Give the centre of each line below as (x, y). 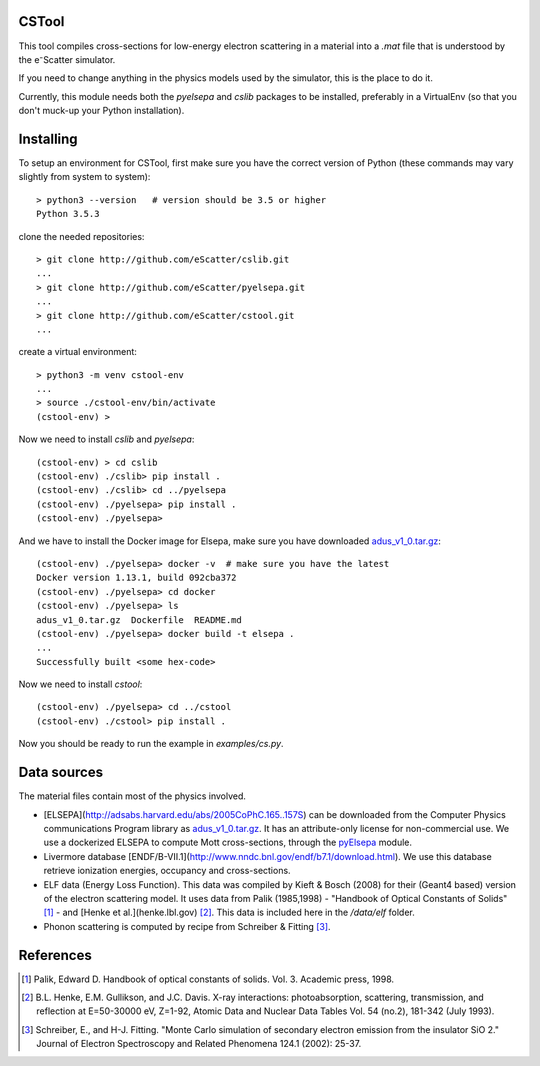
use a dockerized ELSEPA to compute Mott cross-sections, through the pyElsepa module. (228, 842)
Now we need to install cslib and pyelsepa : (106, 439)
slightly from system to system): (84, 177)
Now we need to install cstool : (80, 684)
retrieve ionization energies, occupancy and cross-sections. (167, 871)
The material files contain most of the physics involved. (132, 796)
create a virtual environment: (77, 352)
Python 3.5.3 (68, 214)
